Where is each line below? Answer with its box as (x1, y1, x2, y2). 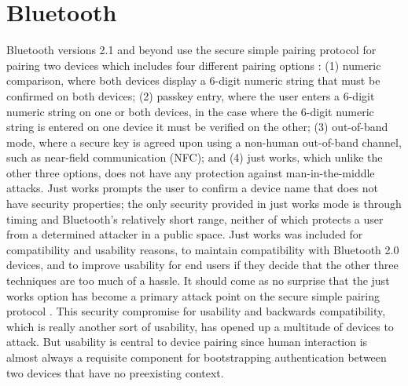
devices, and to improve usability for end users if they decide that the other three (6, 257, 399, 273)
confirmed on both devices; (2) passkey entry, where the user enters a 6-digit (6, 87, 375, 104)
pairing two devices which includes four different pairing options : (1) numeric (6, 56, 381, 73)
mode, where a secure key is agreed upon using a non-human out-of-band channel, (6, 133, 402, 150)
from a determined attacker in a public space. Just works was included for (6, 226, 363, 242)
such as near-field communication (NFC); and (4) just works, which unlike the (6, 149, 383, 166)
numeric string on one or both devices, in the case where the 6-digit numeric (6, 103, 374, 119)
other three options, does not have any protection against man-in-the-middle (6, 164, 375, 180)
